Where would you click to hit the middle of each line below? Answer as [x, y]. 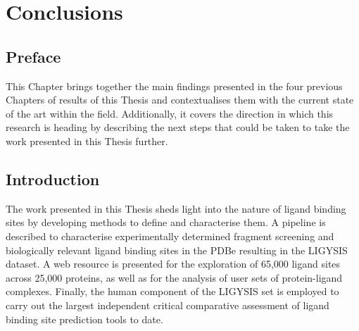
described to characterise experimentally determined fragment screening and [170, 236]
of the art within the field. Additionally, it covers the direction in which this [170, 113]
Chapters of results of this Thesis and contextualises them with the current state [180, 100]
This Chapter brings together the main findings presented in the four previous [174, 86]
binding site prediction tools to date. [84, 319]
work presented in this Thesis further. [87, 140]
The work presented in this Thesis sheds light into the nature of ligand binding [176, 208]
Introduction [53, 179]
